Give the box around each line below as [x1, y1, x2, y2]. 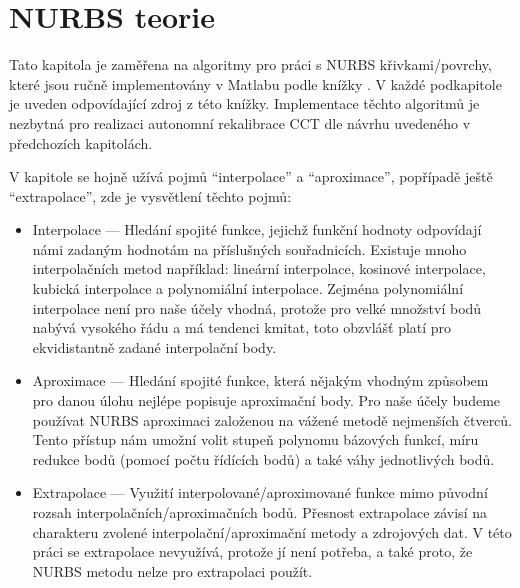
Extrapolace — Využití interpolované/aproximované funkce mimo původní [32, 482, 488, 503]
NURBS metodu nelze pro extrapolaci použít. [32, 560, 313, 581]
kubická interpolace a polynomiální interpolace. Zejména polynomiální [32, 278, 464, 299]
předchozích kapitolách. [9, 132, 153, 153]
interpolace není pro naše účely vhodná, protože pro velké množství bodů [32, 297, 482, 318]
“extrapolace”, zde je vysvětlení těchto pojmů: [9, 185, 292, 206]
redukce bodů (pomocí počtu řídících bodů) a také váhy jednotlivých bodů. [32, 448, 495, 469]
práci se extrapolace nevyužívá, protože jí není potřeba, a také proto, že [32, 541, 473, 562]
